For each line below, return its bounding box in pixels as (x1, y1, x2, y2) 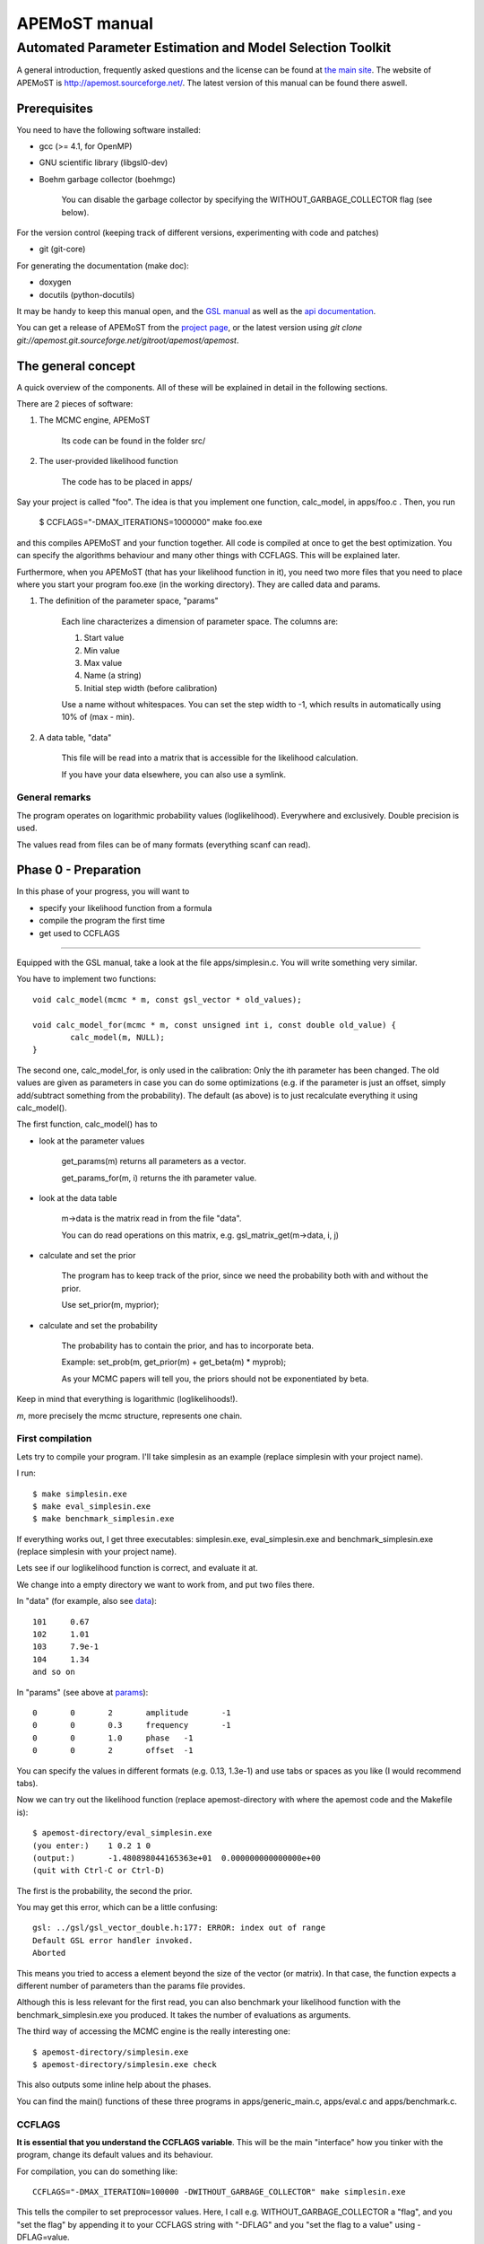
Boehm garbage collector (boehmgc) (39, 173, 177, 184)
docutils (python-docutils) (39, 289, 135, 300)
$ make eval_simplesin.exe (32, 1501, 151, 1512)
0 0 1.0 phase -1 (32, 1732, 194, 1743)
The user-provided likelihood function (39, 456, 178, 467)
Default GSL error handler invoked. (32, 1935, 194, 1945)
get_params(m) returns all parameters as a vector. (61, 1156, 246, 1167)
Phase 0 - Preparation (16, 863, 142, 878)
